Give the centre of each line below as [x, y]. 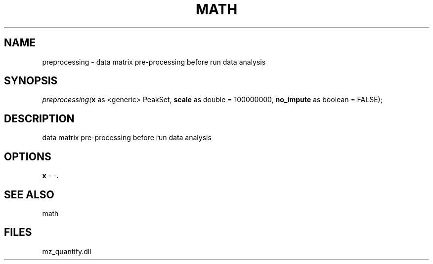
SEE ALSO [29, 194]
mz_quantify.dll [67, 251]
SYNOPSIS [31, 81]
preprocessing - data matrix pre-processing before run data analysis [154, 62]
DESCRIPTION [39, 118]
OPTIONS [28, 156]
